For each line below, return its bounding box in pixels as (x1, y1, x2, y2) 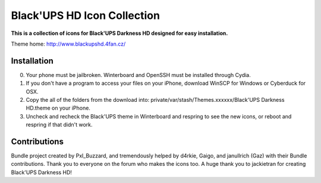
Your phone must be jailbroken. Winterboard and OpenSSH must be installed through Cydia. (26, 71, 251, 78)
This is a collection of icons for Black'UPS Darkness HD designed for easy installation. (11, 30, 228, 37)
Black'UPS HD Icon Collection (11, 9, 160, 22)
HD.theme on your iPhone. (26, 104, 90, 112)
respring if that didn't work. (26, 121, 93, 129)
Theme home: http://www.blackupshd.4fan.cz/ (11, 40, 126, 47)
